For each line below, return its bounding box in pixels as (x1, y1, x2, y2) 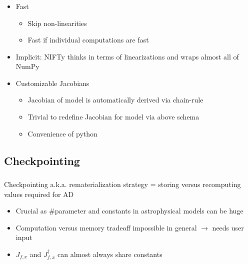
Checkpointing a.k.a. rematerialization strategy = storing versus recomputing (4, 178, 241, 189)
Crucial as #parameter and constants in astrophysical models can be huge (15, 205, 243, 216)
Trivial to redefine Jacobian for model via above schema (27, 111, 199, 122)
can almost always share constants (57, 248, 162, 259)
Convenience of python (27, 128, 97, 138)
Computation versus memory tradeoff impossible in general (15, 222, 197, 232)
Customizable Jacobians (15, 77, 89, 88)
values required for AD (4, 188, 74, 199)
